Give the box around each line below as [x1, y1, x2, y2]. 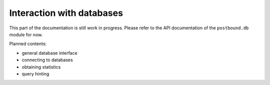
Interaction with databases [9, 7, 123, 18]
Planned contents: [9, 41, 47, 47]
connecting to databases [21, 57, 73, 63]
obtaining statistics [21, 64, 61, 70]
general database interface [21, 50, 77, 56]
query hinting [21, 71, 49, 77]
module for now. [9, 31, 43, 37]
